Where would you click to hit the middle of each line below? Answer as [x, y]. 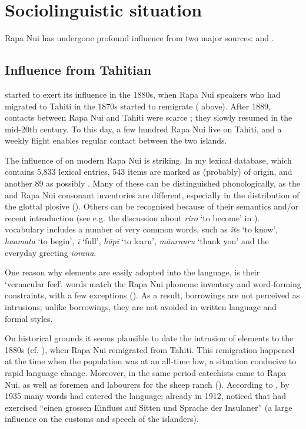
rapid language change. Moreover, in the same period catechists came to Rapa [146, 372]
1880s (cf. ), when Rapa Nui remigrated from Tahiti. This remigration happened [150, 349]
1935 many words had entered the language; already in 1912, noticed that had [146, 396]
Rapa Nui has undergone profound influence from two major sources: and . [139, 38]
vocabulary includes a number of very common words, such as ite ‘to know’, [142, 229]
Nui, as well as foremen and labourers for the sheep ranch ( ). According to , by [147, 384]
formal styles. [29, 318]
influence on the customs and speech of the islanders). [102, 419]
